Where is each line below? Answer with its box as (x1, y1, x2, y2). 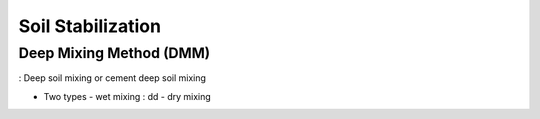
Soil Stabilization (18, 15, 162, 37)
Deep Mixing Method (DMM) (18, 44, 210, 62)
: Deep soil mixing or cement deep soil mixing (18, 72, 207, 84)
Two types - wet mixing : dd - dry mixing (43, 90, 212, 102)
